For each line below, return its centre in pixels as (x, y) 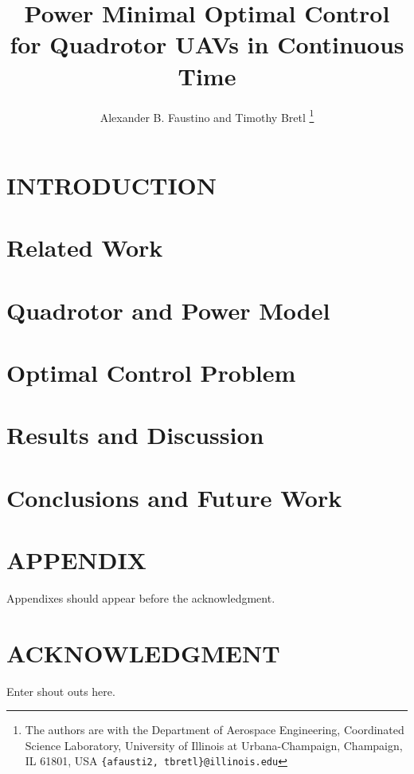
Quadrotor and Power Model (168, 310)
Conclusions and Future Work (174, 497)
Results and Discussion (135, 435)
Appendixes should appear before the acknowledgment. (141, 597)
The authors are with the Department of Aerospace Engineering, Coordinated (215, 730)
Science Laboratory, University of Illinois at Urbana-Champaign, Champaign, (214, 745)
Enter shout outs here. (61, 691)
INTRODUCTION (112, 185)
